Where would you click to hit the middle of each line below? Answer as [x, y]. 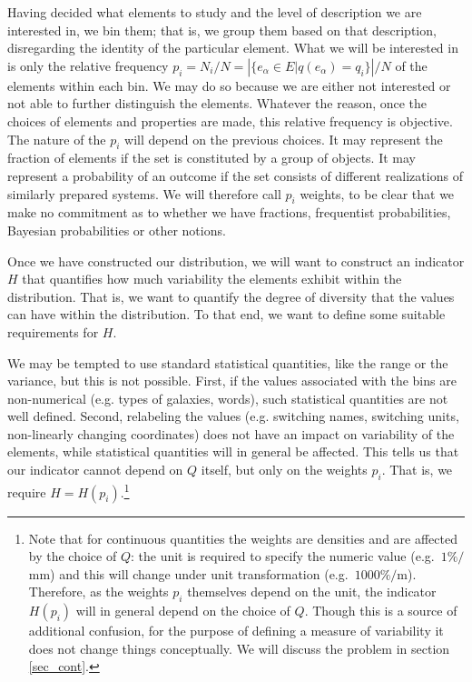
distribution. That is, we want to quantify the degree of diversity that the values [231, 296]
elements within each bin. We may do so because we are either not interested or [229, 85]
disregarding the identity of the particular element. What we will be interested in [233, 48]
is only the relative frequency [88, 65]
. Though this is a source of [381, 611]
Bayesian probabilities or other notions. [117, 230]
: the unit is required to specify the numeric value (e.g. [282, 556]
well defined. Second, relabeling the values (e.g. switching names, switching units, [233, 416]
